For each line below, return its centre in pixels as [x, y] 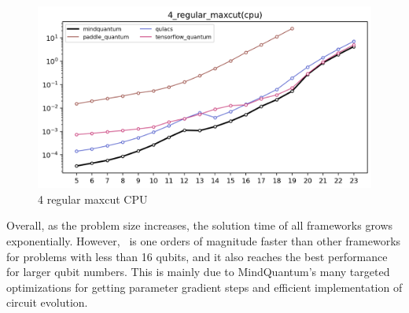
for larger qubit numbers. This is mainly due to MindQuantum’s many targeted [198, 272]
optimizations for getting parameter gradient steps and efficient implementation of [204, 287]
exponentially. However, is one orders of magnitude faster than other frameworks [204, 241]
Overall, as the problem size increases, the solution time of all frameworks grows [200, 225]
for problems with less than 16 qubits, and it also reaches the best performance [197, 256]
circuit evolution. [47, 302]
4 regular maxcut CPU [93, 199]
